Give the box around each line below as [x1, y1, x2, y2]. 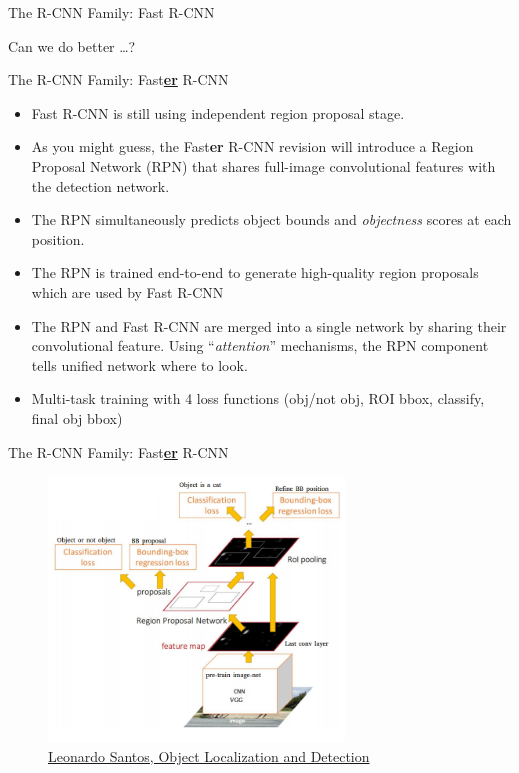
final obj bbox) [31, 407, 123, 428]
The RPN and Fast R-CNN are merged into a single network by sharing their [31, 315, 507, 336]
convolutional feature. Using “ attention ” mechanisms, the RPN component [31, 335, 489, 356]
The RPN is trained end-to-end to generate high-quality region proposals [31, 262, 479, 283]
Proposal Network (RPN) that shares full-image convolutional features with [31, 155, 496, 176]
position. [31, 228, 85, 249]
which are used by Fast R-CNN [31, 281, 224, 302]
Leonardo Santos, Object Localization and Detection [48, 745, 370, 766]
